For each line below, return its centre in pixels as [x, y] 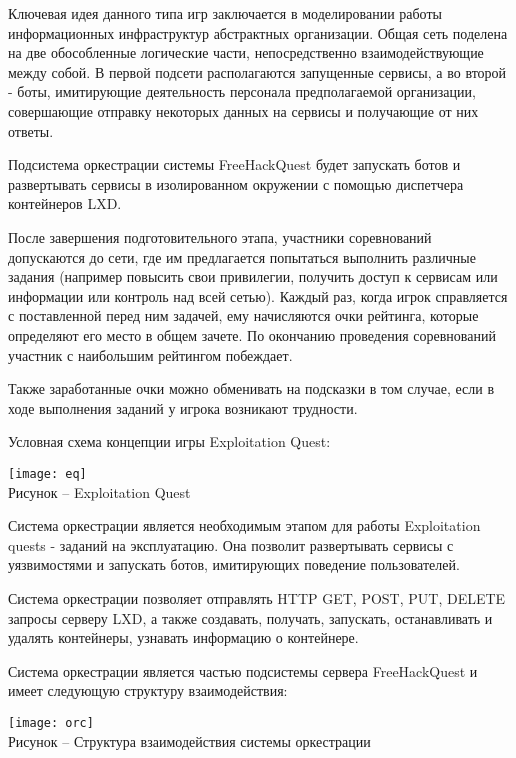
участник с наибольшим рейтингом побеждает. [150, 354]
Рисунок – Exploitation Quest [99, 491]
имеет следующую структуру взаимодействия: [148, 690]
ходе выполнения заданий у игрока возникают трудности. [183, 407]
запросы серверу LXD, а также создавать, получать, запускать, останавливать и [250, 617]
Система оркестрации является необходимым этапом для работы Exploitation [244, 525]
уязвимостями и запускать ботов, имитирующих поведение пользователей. [234, 564]
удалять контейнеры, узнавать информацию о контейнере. [183, 637]
